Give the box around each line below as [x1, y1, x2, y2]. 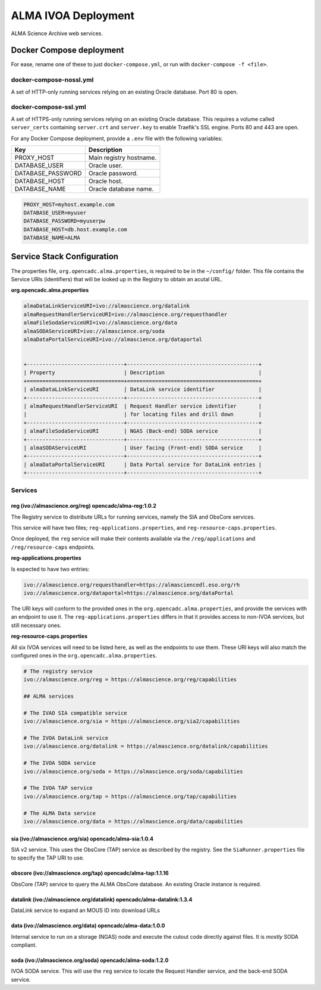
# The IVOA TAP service [23, 784, 93, 792]
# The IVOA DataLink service [23, 735, 109, 741]
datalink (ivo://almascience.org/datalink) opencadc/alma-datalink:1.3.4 [11, 896, 193, 903]
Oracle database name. [88, 185, 154, 193]
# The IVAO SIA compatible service [23, 709, 127, 716]
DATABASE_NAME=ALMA [23, 234, 80, 241]
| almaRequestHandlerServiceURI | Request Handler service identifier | [23, 403, 262, 409]
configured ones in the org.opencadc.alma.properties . [11, 651, 158, 659]
